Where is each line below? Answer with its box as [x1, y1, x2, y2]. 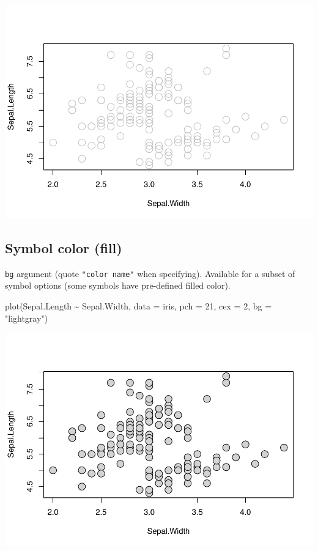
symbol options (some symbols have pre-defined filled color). [5, 279, 231, 292]
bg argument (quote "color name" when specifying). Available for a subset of [5, 267, 295, 279]
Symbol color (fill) [5, 238, 122, 257]
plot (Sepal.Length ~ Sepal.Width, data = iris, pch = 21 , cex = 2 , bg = [5, 299, 272, 312]
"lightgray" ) [5, 311, 48, 324]
